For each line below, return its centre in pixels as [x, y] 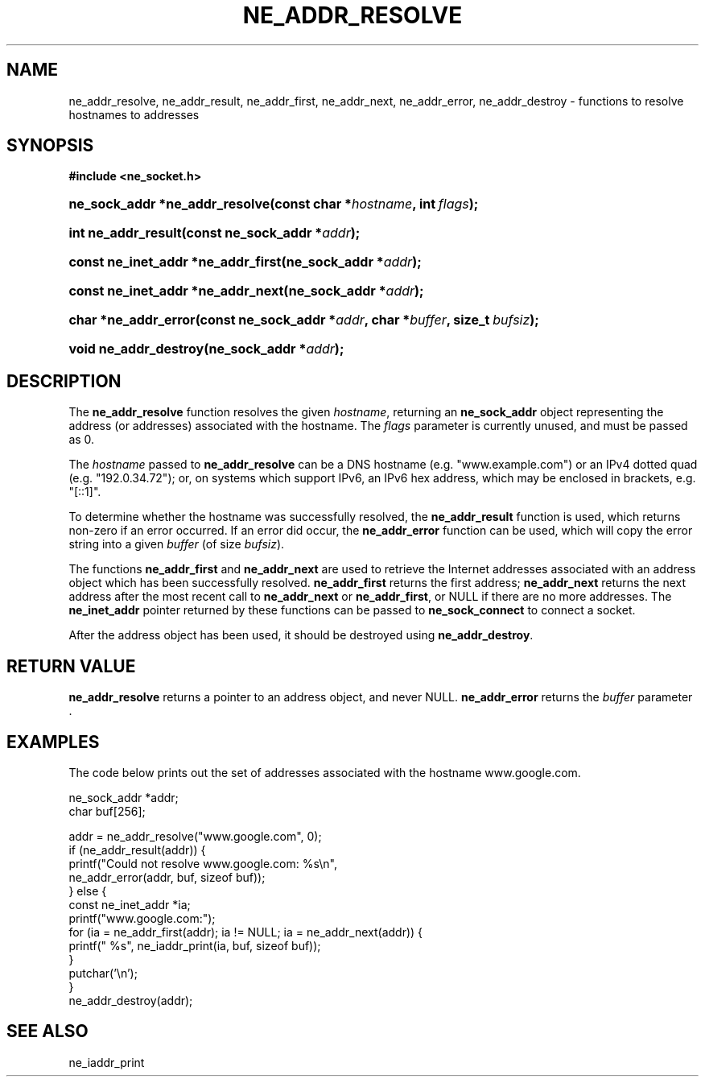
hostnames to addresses [134, 114]
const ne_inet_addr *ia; [130, 904]
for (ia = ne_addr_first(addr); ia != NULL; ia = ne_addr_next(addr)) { [246, 932]
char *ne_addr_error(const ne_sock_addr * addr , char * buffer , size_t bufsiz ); [304, 320]
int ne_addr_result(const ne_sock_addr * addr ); [214, 233]
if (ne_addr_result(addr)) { [137, 849]
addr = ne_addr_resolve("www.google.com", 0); [195, 836]
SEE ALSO [47, 1031]
